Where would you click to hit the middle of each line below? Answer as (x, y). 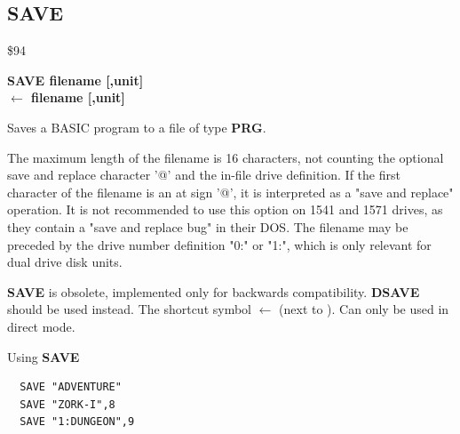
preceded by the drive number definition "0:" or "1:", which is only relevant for (219, 244)
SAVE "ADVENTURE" (71, 387)
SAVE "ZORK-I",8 (67, 404)
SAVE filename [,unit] (75, 80)
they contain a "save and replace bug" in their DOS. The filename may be (208, 226)
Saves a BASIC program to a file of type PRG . (137, 127)
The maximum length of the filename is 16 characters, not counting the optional (226, 157)
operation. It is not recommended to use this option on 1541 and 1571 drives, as (225, 209)
